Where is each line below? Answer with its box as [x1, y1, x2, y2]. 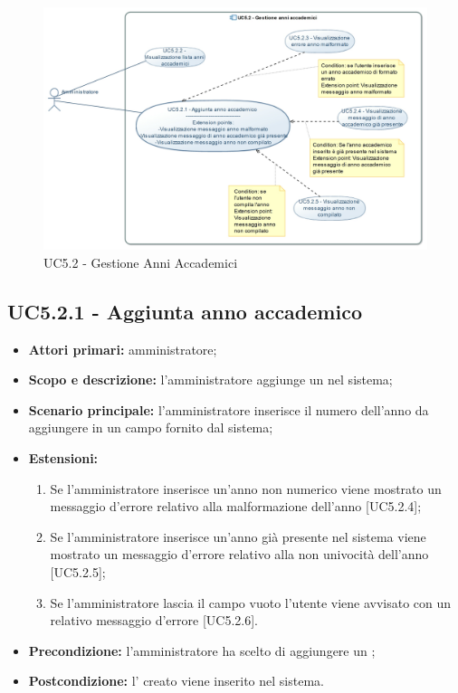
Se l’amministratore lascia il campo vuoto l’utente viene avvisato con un [50, 593, 452, 612]
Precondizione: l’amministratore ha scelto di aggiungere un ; [28, 641, 376, 660]
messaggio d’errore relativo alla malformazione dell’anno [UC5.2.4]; [50, 497, 422, 516]
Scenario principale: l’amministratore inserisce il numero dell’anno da [28, 400, 429, 419]
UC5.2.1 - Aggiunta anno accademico [7, 297, 362, 325]
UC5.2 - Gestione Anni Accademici [43, 252, 238, 271]
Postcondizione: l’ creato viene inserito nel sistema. [28, 671, 324, 690]
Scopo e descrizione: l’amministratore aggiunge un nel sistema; [28, 370, 393, 389]
